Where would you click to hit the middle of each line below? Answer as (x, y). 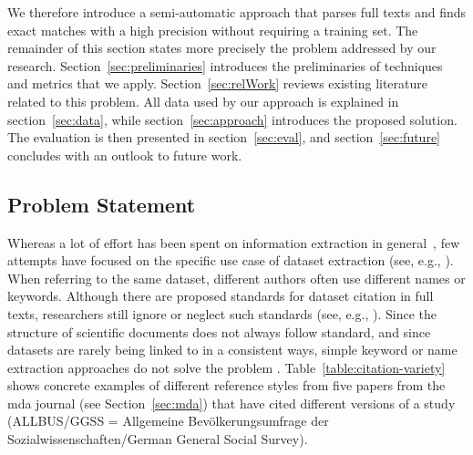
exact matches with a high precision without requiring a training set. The (213, 30)
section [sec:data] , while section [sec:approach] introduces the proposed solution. (232, 119)
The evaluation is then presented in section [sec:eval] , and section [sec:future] (224, 137)
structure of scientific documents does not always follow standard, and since (219, 331)
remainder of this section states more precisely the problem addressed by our (222, 48)
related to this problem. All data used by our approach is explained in (203, 101)
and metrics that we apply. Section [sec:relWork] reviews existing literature (218, 83)
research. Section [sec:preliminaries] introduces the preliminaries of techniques (225, 65)
